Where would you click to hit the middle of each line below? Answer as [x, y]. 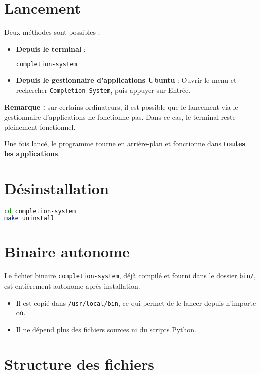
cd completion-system [40, 211]
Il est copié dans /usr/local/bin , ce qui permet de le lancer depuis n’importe [136, 302]
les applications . [32, 153]
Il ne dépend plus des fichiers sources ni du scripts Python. [106, 329]
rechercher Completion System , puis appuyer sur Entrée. [103, 90]
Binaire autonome [67, 252]
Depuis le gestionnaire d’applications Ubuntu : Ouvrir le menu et [126, 80]
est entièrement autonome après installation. [72, 286]
